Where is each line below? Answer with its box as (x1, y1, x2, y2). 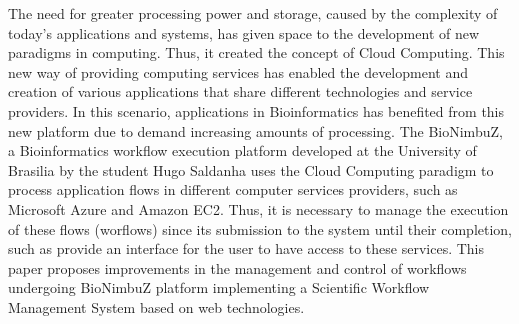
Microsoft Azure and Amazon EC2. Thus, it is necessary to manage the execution (8, 198, 509, 219)
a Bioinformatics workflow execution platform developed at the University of (8, 140, 477, 161)
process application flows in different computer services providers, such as (8, 179, 458, 200)
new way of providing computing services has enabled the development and (8, 61, 468, 82)
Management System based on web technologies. (8, 296, 305, 317)
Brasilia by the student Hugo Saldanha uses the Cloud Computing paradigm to (8, 159, 494, 180)
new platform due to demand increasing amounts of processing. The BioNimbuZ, (8, 120, 503, 141)
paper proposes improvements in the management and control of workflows (8, 257, 467, 278)
